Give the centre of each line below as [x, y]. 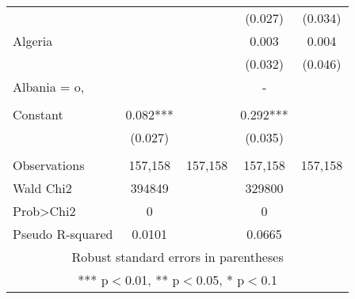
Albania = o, [49, 87]
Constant [38, 114]
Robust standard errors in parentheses [177, 257]
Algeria [33, 41]
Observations [49, 165]
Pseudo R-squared [63, 234]
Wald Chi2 [42, 188]
